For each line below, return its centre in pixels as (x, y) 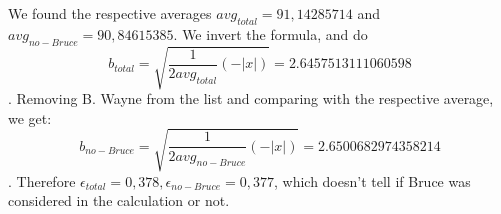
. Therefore (42, 180)
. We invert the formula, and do (270, 33)
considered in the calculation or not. (119, 200)
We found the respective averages (110, 13)
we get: (30, 117)
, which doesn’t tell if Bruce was (372, 180)
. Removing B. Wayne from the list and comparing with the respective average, (251, 98)
